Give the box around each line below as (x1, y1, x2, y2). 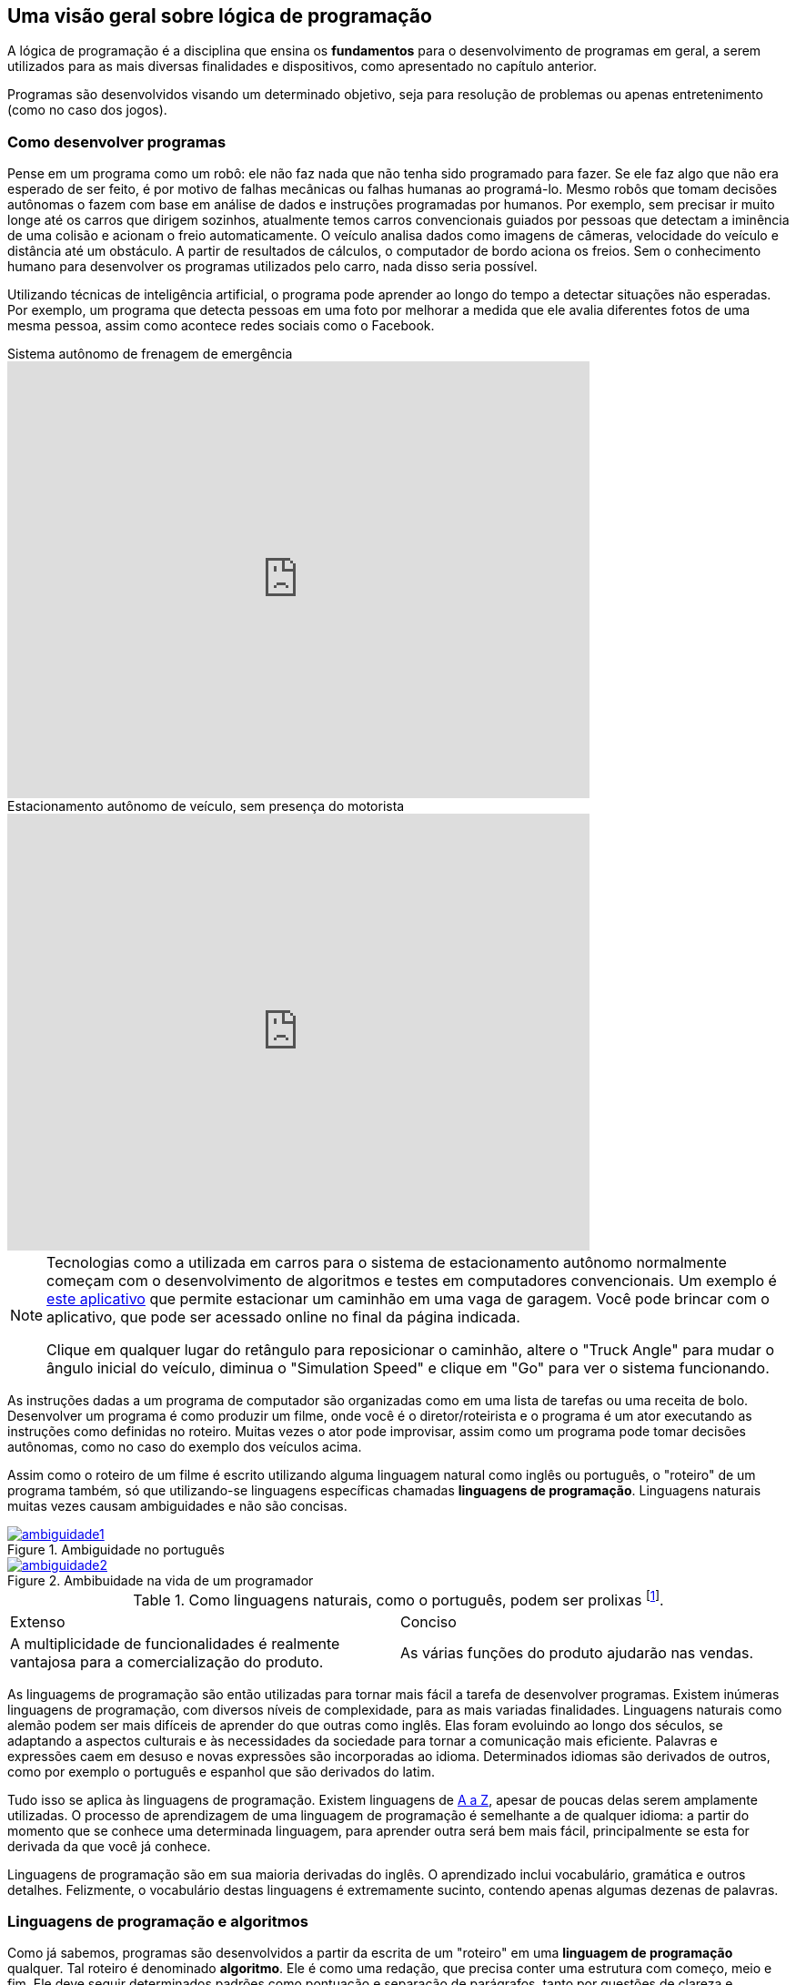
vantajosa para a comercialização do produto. (10, 1652, 324, 1671)
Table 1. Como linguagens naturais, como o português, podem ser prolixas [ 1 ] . (133, 1588, 664, 1610)
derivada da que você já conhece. (7, 1838, 211, 1854)
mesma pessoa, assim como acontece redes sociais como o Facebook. (7, 318, 435, 334)
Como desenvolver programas (7, 132, 227, 151)
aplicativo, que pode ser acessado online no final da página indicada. (46, 1308, 520, 1327)
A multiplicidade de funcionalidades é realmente (10, 1634, 340, 1653)
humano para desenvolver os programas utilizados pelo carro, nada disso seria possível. (7, 258, 538, 275)
